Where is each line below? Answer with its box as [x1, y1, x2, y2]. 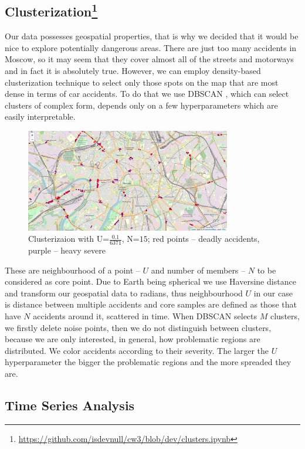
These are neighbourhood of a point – [5, 264, 140, 276]
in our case [253, 286, 293, 299]
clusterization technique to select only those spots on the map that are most [5, 76, 279, 88]
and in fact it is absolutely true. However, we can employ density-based [5, 64, 261, 76]
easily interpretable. [5, 110, 76, 123]
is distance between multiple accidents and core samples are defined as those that [5, 298, 297, 310]
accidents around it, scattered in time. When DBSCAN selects [33, 309, 257, 322]
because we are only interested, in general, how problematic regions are [5, 333, 260, 345]
